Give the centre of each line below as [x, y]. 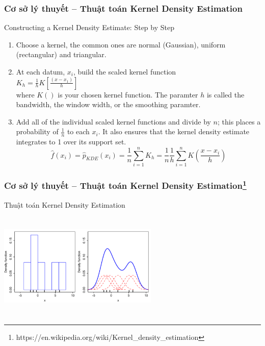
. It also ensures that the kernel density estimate [174, 131]
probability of [37, 131]
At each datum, [41, 71]
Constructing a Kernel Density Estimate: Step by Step [89, 27]
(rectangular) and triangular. [61, 54]
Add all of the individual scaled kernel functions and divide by [113, 121]
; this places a [239, 121]
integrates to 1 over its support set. [71, 142]
